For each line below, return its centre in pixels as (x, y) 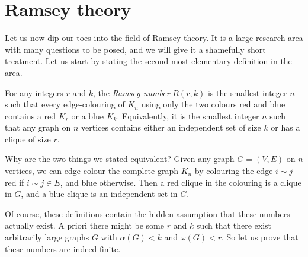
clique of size (28, 139)
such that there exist (234, 225)
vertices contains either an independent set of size (171, 127)
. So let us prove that (260, 237)
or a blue (87, 115)
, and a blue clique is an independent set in (99, 194)
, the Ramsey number (131, 92)
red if (15, 182)
